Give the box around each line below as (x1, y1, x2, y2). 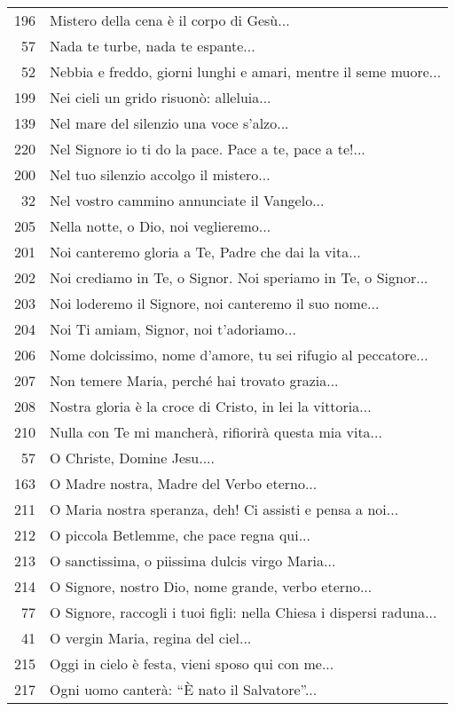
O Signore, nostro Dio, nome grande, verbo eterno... (50, 576, 373, 596)
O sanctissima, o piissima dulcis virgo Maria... (50, 550, 336, 571)
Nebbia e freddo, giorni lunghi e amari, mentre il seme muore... (50, 61, 442, 82)
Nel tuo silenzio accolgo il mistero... (50, 164, 271, 185)
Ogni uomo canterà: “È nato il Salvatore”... (50, 679, 318, 699)
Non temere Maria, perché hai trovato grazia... (50, 370, 339, 391)
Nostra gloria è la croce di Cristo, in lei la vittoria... (50, 396, 372, 416)
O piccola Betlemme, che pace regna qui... (50, 525, 311, 545)
